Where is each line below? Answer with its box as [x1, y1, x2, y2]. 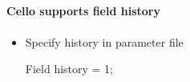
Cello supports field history [6, 2, 160, 19]
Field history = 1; [25, 60, 114, 77]
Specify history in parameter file [25, 33, 184, 50]
